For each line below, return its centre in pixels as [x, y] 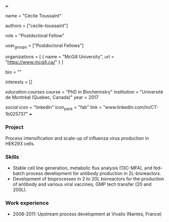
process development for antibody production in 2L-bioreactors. [94, 173]
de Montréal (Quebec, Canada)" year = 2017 [52, 97]
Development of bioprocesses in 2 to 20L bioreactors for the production [88, 179]
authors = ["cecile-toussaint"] [37, 26]
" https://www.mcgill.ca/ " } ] [34, 62]
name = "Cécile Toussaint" [33, 16]
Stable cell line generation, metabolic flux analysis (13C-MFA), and [82, 168]
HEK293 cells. [20, 143]
